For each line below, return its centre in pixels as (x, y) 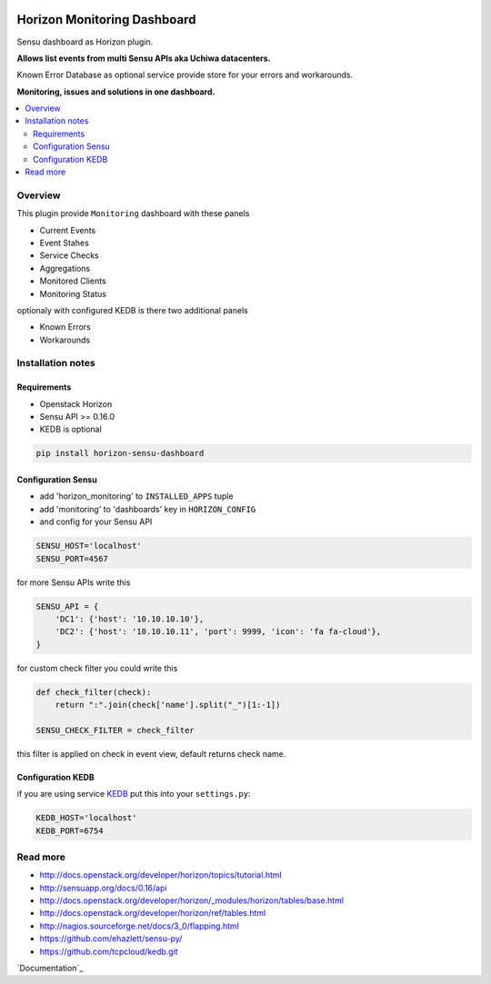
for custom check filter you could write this (97, 668)
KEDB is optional (70, 429)
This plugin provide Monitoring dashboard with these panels (133, 214)
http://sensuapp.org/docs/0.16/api (103, 888)
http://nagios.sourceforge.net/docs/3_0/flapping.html (140, 926)
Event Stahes (65, 243)
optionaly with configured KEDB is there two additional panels (133, 310)
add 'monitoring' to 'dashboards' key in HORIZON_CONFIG (148, 509)
